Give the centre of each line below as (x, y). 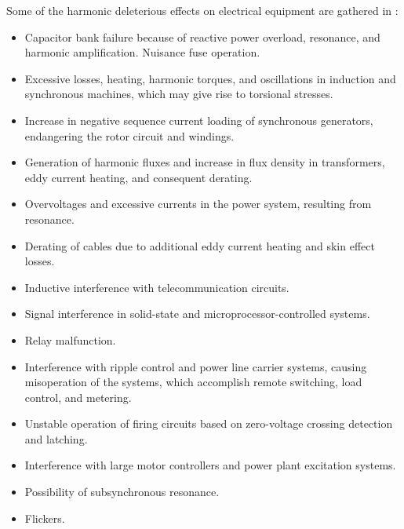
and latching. (56, 438)
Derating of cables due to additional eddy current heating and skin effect (200, 245)
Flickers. (45, 518)
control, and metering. (78, 397)
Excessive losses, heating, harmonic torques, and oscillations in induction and (210, 78)
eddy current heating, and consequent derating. (138, 177)
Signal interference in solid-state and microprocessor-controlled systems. (197, 314)
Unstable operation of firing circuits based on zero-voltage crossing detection (209, 423)
